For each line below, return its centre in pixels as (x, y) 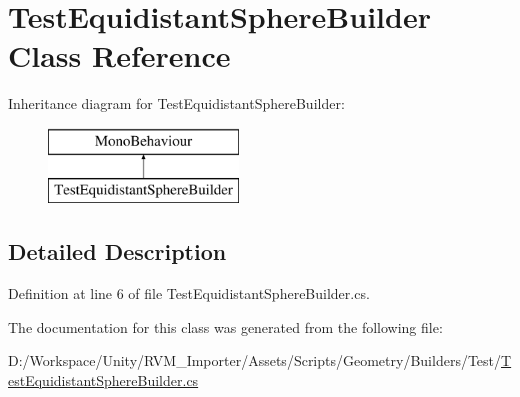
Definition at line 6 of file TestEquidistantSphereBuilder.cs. (189, 293)
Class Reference (119, 55)
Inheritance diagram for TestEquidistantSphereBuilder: (176, 103)
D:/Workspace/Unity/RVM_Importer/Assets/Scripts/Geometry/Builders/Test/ (255, 360)
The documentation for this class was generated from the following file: (225, 326)
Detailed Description (117, 251)
